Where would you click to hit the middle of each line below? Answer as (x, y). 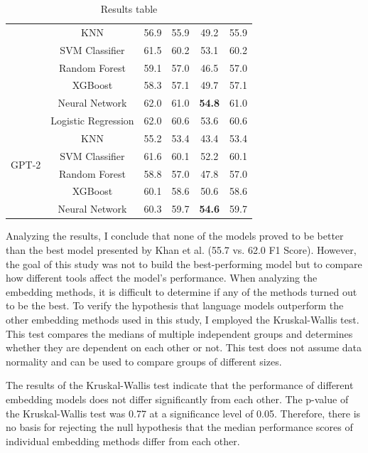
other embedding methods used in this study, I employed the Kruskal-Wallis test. (183, 319)
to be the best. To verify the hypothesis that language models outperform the (175, 305)
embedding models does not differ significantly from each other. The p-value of (177, 399)
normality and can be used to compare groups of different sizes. (144, 361)
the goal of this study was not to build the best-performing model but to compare (184, 263)
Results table (129, 9)
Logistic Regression (92, 121)
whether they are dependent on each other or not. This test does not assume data (184, 347)
